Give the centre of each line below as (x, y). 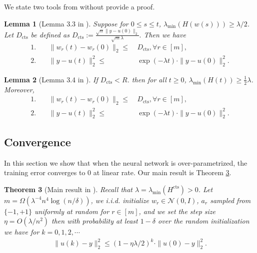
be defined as (50, 34)
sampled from (230, 200)
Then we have (165, 34)
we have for (22, 232)
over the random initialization (204, 221)
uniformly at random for (72, 211)
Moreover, (19, 89)
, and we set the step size (177, 211)
